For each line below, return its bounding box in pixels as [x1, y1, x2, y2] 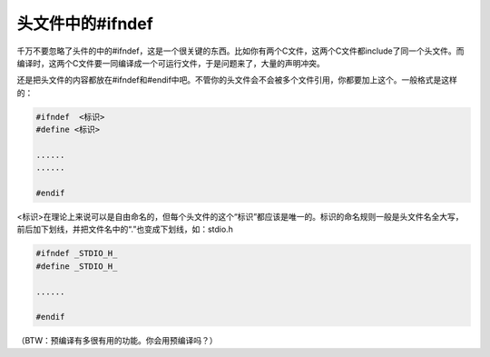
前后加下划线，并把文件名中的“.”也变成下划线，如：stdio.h [16, 223, 233, 235]
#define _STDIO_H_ [35, 261, 118, 272]
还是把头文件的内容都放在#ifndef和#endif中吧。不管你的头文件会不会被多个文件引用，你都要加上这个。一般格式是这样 [16, 74, 458, 85]
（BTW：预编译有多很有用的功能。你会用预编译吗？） [16, 335, 218, 346]
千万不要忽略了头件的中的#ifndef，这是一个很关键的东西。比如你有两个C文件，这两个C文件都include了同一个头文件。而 [16, 45, 465, 56]
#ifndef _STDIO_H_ [35, 248, 118, 259]
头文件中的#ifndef [16, 14, 153, 34]
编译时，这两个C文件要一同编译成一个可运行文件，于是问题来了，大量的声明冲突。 [16, 57, 326, 68]
